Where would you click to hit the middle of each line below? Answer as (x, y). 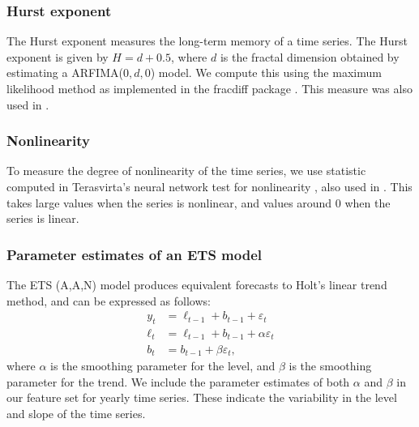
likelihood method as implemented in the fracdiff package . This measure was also (209, 88)
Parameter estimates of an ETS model (134, 254)
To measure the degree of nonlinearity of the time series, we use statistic (186, 171)
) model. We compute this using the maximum (266, 73)
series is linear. (43, 218)
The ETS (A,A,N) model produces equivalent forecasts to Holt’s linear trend (197, 284)
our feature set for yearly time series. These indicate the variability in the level (202, 397)
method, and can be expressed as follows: (109, 300)
